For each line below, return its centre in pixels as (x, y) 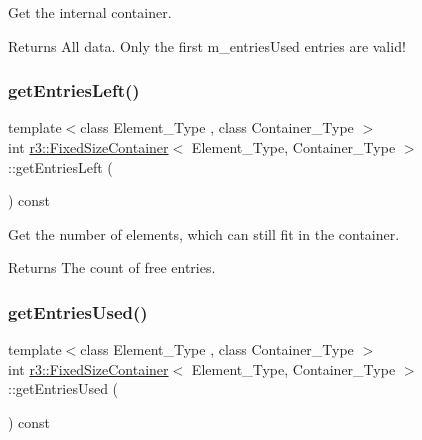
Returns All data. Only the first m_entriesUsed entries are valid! (207, 45)
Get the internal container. (90, 12)
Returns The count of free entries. (112, 267)
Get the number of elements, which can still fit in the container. (204, 233)
